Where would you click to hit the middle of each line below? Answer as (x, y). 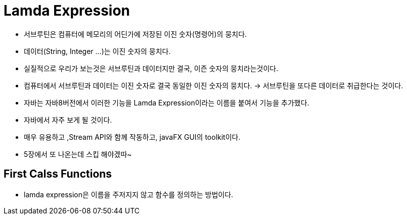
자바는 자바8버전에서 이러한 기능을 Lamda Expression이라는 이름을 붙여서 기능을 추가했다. (167, 102)
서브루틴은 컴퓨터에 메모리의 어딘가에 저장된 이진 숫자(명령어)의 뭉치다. (135, 34)
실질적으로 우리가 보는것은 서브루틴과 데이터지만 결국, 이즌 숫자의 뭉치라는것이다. (151, 68)
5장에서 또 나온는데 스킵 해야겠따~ (78, 154)
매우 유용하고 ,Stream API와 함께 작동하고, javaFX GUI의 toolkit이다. (132, 137)
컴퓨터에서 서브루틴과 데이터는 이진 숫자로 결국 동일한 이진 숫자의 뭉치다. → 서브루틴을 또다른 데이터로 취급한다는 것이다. (214, 85)
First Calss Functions (58, 174)
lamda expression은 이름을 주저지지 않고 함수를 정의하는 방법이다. (129, 194)
